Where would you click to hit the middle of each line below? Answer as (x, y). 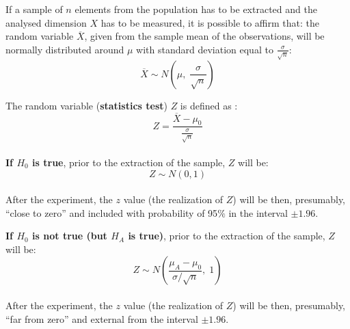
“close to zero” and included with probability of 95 (112, 212)
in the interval (258, 212)
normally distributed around (65, 49)
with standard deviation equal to (205, 49)
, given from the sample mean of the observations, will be (204, 36)
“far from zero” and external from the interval (102, 318)
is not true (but (70, 236)
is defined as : (209, 105)
